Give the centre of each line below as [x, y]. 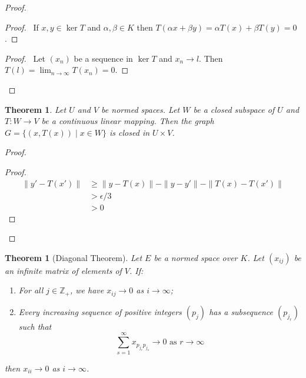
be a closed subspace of [234, 109]
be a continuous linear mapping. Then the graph [128, 121]
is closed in [130, 132]
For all [31, 290]
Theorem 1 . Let [36, 109]
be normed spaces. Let [141, 109]
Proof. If [22, 27]
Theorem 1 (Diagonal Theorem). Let [74, 257]
